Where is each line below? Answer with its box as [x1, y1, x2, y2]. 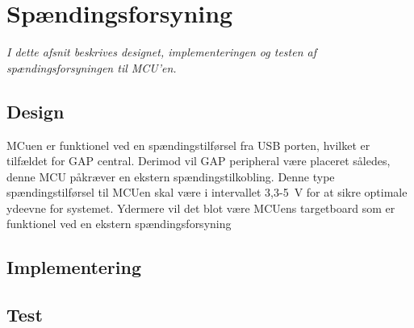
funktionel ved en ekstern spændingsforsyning [6, 215, 232, 232]
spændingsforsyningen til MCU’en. [6, 59, 177, 76]
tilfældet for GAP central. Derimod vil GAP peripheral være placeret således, [6, 152, 391, 169]
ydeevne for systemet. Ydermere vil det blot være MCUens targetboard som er [6, 199, 395, 216]
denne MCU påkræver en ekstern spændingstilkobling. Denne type [6, 168, 335, 185]
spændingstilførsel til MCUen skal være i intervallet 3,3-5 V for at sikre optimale [6, 184, 408, 201]
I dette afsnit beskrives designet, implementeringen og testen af [6, 44, 316, 60]
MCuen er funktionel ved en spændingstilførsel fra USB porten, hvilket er [6, 136, 370, 153]
